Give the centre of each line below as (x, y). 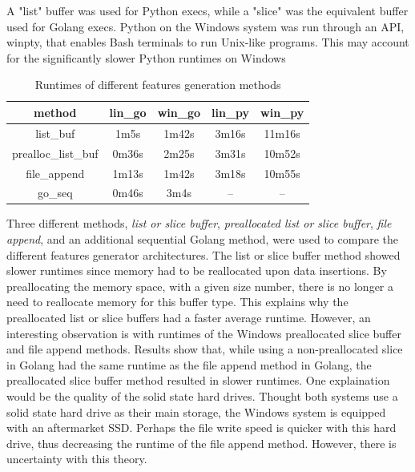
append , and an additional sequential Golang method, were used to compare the (202, 239)
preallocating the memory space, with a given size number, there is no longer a (200, 286)
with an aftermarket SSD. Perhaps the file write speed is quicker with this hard (201, 428)
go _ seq (55, 193)
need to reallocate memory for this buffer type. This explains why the (177, 302)
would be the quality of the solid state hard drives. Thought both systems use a (202, 395)
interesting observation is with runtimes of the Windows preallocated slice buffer (204, 333)
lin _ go (128, 112)
